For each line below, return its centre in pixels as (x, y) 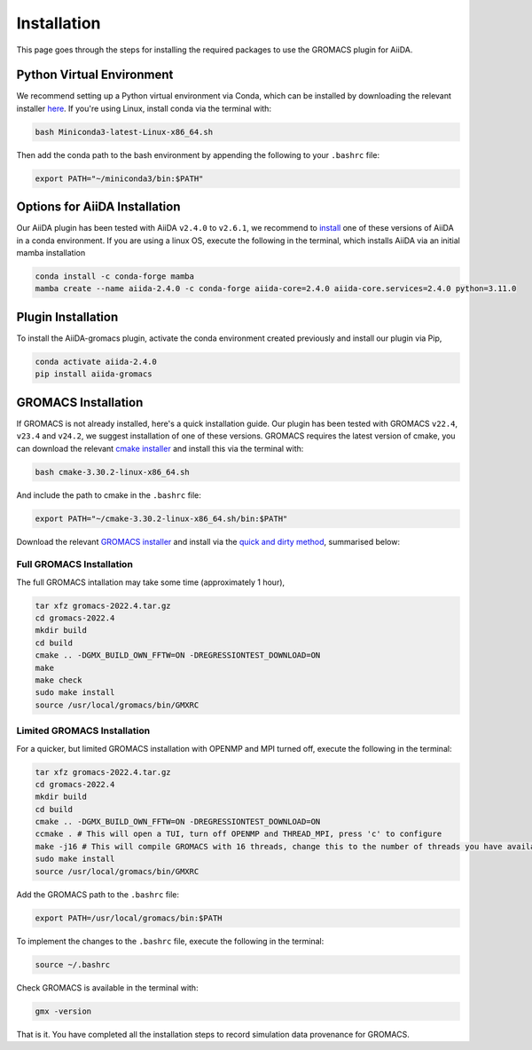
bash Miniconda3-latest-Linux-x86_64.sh (124, 132)
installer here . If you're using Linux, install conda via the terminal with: (144, 108)
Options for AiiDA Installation (98, 207)
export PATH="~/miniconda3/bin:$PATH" (119, 178)
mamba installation (51, 253)
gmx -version (63, 1011)
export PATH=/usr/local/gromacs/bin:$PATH (129, 918)
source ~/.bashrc (73, 964)
